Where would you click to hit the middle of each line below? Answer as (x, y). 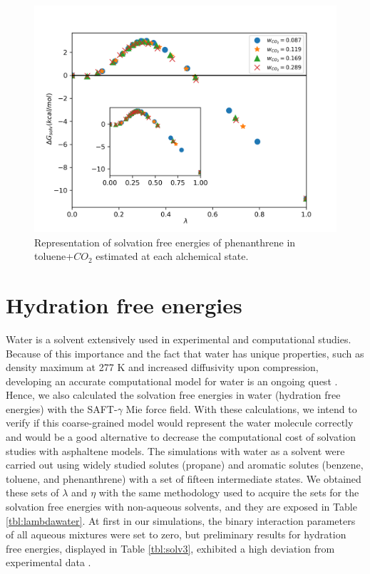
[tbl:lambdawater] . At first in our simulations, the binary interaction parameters (181, 520)
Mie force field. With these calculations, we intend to (241, 408)
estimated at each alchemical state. (172, 256)
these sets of (32, 492)
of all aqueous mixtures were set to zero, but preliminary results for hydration (176, 534)
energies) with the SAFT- (62, 408)
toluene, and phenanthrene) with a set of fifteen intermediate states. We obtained (184, 478)
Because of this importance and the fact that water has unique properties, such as (185, 353)
